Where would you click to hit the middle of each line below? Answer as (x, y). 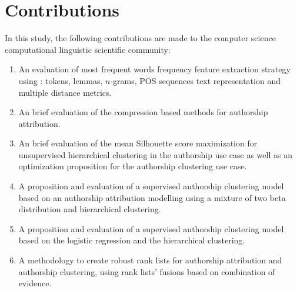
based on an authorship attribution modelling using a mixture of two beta (152, 197)
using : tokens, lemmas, (61, 80)
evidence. (35, 283)
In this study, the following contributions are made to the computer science (140, 38)
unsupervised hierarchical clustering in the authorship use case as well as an (155, 154)
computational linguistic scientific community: (88, 49)
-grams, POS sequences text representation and (195, 80)
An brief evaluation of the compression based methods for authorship (143, 112)
